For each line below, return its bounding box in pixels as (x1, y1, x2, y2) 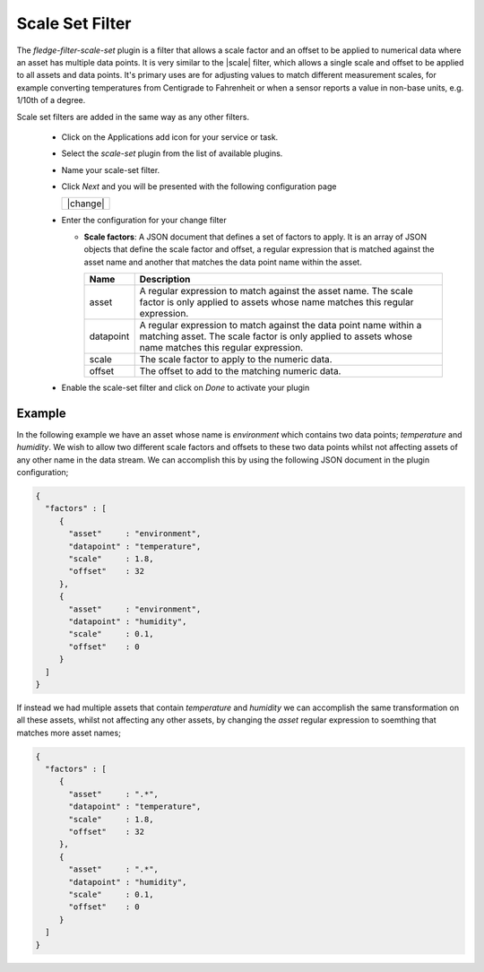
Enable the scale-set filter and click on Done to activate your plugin (61, 382, 310, 394)
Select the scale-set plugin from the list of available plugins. (61, 148, 283, 159)
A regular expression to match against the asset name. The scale (139, 285, 413, 298)
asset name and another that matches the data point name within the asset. (83, 256, 362, 267)
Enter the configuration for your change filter (61, 215, 228, 226)
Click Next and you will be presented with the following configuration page (61, 181, 337, 192)
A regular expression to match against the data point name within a (139, 319, 422, 332)
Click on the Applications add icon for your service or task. (61, 131, 279, 143)
